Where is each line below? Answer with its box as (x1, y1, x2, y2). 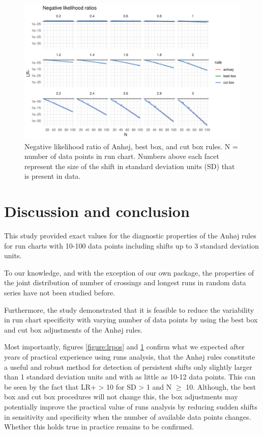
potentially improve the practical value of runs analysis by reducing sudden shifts (4, 401, 257, 412)
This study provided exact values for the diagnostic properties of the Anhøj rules (4, 230, 256, 241)
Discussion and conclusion (4, 201, 190, 222)
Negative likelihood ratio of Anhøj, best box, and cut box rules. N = (24, 141, 238, 151)
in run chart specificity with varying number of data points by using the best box (4, 314, 258, 325)
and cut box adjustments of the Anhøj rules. (4, 324, 143, 335)
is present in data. (24, 171, 81, 181)
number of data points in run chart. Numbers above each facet (24, 151, 219, 161)
